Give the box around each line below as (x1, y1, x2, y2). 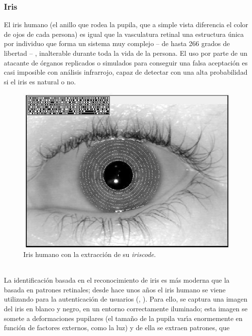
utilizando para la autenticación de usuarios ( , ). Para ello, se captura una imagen (4, 294, 248, 304)
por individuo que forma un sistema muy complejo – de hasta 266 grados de (4, 38, 230, 48)
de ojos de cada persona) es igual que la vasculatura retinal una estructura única (4, 29, 244, 39)
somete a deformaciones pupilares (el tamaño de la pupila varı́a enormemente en (4, 313, 243, 323)
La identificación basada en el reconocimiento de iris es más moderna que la (4, 275, 230, 285)
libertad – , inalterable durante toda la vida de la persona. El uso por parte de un (4, 48, 248, 58)
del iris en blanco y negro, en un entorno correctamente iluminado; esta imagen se (4, 303, 248, 313)
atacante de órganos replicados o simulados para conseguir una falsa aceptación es (4, 57, 248, 67)
